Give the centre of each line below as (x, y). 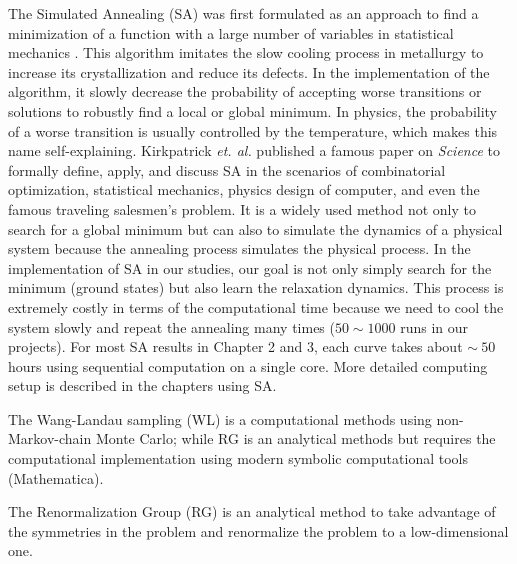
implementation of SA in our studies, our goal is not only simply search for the (250, 267)
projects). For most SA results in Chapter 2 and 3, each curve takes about (235, 346)
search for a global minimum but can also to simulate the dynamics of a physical (255, 228)
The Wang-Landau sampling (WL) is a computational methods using (220, 418)
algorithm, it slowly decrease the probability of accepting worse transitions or (245, 91)
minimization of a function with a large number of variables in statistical (231, 32)
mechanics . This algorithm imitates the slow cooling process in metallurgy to (246, 52)
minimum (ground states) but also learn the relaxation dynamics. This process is (256, 287)
